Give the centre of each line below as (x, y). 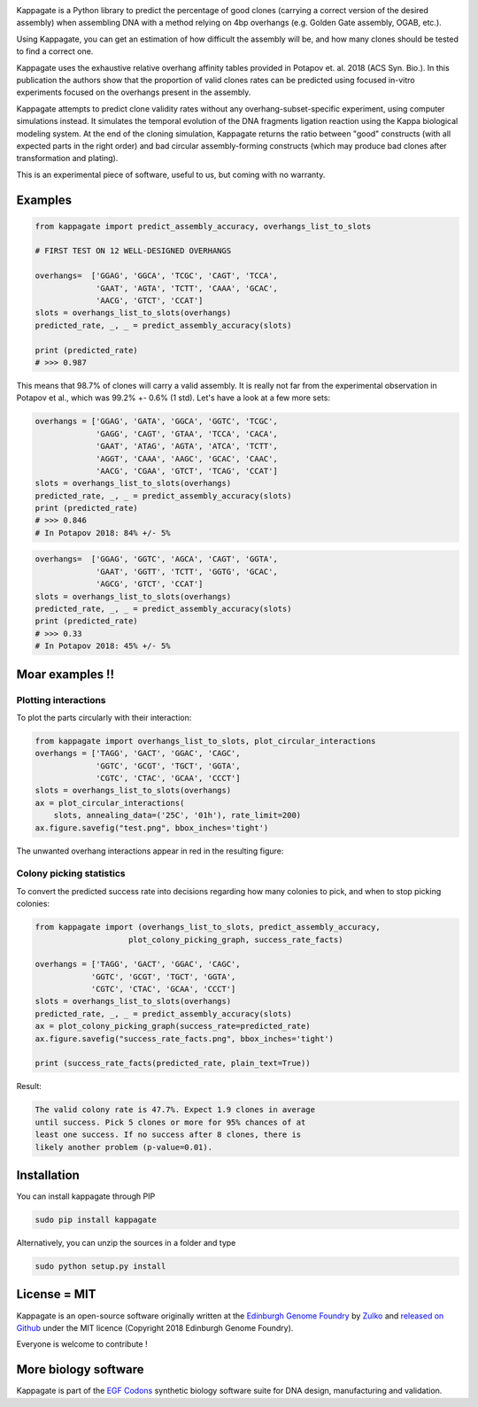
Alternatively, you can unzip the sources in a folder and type (126, 1243)
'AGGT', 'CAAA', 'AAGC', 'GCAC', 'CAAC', (187, 459)
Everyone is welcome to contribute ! (82, 1344)
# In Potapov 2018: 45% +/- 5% (103, 646)
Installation (48, 1175)
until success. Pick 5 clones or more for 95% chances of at (170, 1122)
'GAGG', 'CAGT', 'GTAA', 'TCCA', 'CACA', (187, 433)
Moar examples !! (66, 674)
